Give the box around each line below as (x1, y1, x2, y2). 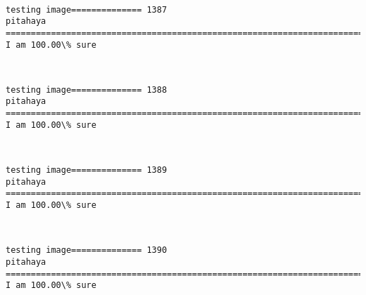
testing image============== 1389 (6, 165, 168, 176)
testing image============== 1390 (6, 245, 168, 256)
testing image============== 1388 (6, 84, 168, 95)
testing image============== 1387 (6, 4, 168, 15)
